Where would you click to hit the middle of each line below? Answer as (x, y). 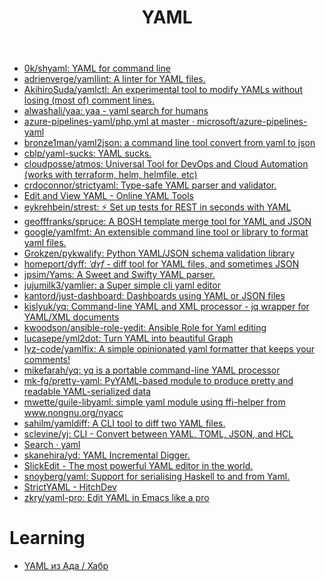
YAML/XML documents (71, 317)
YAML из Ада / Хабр (66, 566)
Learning (47, 538)
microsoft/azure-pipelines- (252, 122)
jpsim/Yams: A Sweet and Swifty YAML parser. (119, 275)
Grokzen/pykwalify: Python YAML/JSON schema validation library (159, 253)
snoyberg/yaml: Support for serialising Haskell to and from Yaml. (157, 477)
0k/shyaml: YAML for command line (97, 68)
